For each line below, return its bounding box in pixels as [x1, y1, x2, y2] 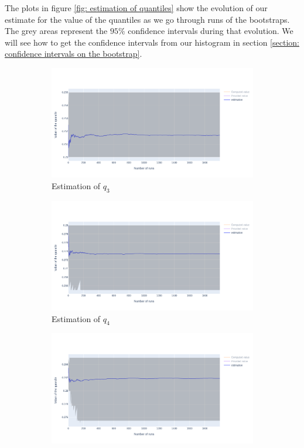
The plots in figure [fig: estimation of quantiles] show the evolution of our [5, 2, 268, 13]
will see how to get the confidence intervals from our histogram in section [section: [5, 36, 299, 48]
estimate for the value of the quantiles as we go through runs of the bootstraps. [5, 13, 290, 25]
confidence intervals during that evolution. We [128, 25, 293, 37]
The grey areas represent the [5, 25, 108, 37]
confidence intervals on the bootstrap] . [5, 47, 142, 60]
